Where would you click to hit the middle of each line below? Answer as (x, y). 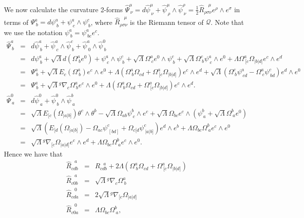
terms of (16, 22)
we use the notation (33, 32)
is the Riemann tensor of (167, 22)
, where (102, 22)
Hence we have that (33, 154)
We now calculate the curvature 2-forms (64, 9)
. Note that (227, 22)
